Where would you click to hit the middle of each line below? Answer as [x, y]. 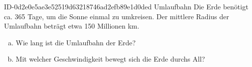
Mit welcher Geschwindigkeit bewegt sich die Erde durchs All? [110, 59]
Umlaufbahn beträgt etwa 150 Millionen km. [72, 26]
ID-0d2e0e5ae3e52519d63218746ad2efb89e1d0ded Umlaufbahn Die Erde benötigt [126, 6]
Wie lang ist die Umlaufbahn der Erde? [76, 42]
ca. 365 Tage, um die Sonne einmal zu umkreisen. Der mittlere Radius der [117, 16]
